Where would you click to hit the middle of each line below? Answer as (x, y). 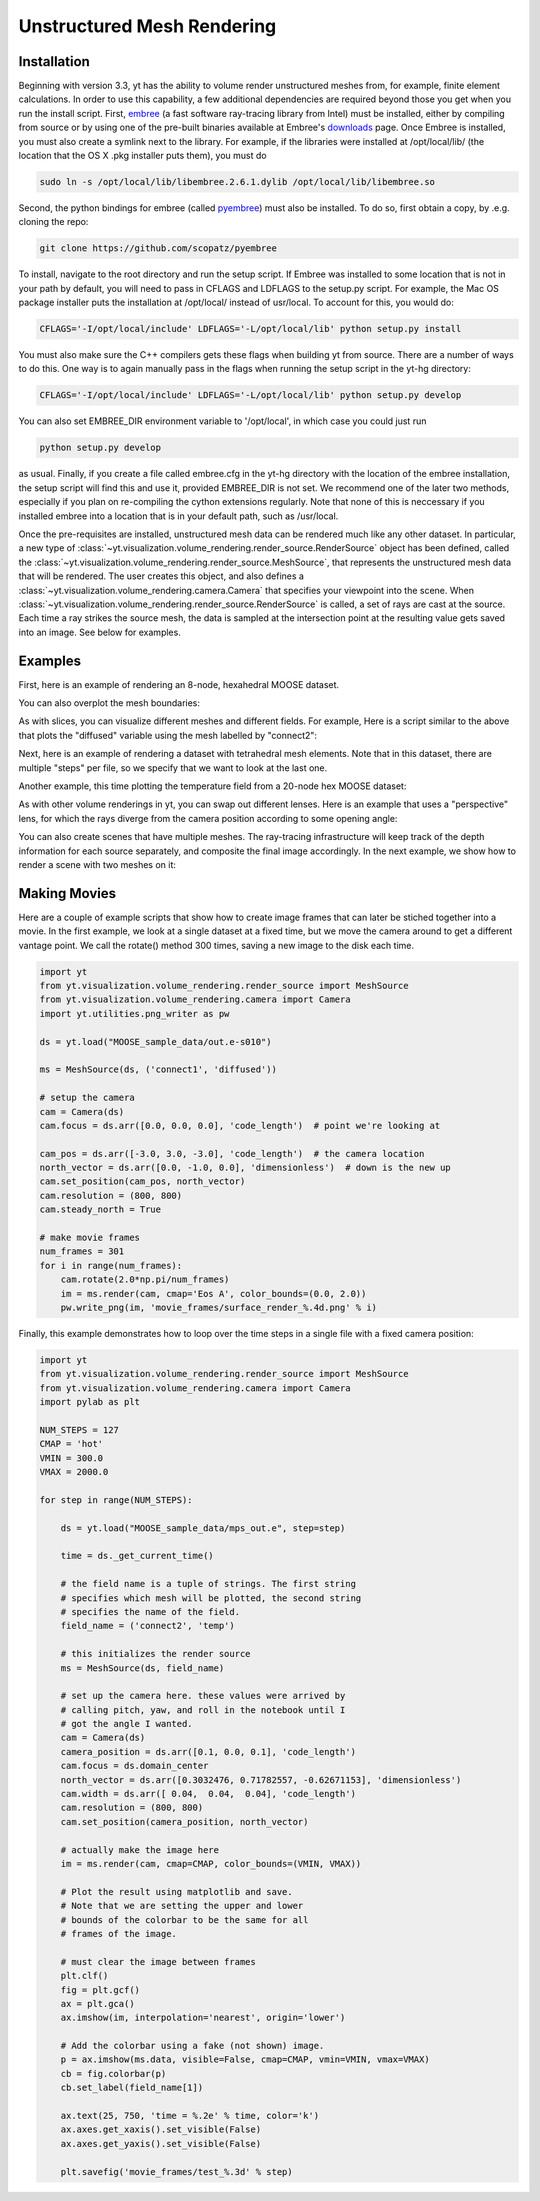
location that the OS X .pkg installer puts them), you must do (142, 156)
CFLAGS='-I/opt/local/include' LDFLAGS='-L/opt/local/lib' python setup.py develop (250, 395)
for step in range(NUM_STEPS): (116, 1499)
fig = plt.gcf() (100, 1989)
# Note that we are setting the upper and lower (182, 1906)
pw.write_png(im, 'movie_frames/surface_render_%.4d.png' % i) (219, 1307)
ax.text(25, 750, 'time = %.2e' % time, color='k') (190, 2116)
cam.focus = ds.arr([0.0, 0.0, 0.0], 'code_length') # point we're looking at (240, 1125)
